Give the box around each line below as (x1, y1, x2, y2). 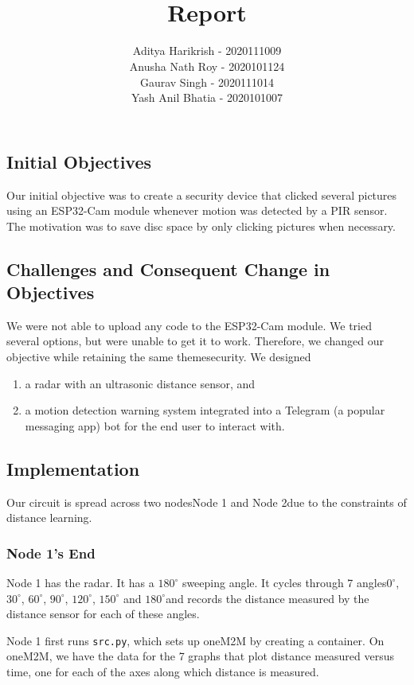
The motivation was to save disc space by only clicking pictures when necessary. (6, 217, 396, 234)
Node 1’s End (6, 543, 96, 562)
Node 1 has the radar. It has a (6, 574, 154, 591)
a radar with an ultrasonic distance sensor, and (25, 375, 256, 391)
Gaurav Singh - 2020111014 (139, 73, 275, 90)
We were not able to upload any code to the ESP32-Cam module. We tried (6, 317, 372, 333)
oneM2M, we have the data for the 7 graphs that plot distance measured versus (6, 648, 395, 664)
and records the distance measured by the (166, 590, 369, 606)
